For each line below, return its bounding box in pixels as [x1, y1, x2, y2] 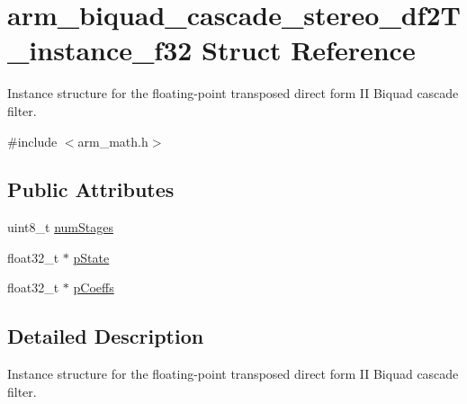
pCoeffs [73, 278, 114, 297]
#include [7, 131, 58, 150]
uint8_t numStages [7, 218, 113, 237]
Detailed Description [7, 322, 204, 350]
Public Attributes [7, 175, 175, 203]
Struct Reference [202, 31, 416, 68]
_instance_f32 [7, 31, 193, 68]
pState [73, 247, 110, 266]
